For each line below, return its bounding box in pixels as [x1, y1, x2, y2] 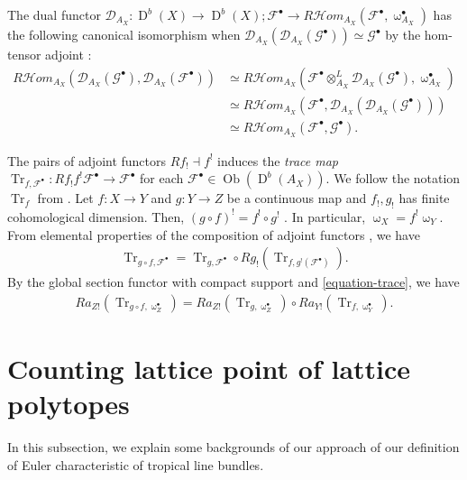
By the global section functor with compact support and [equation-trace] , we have [7, 272, 460, 291]
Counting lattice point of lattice [7, 349, 411, 386]
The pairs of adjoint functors [7, 151, 167, 170]
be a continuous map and [226, 189, 367, 208]
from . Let [37, 189, 94, 208]
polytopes [7, 385, 130, 422]
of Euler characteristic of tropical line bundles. [7, 455, 264, 474]
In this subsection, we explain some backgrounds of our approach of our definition [7, 438, 460, 457]
